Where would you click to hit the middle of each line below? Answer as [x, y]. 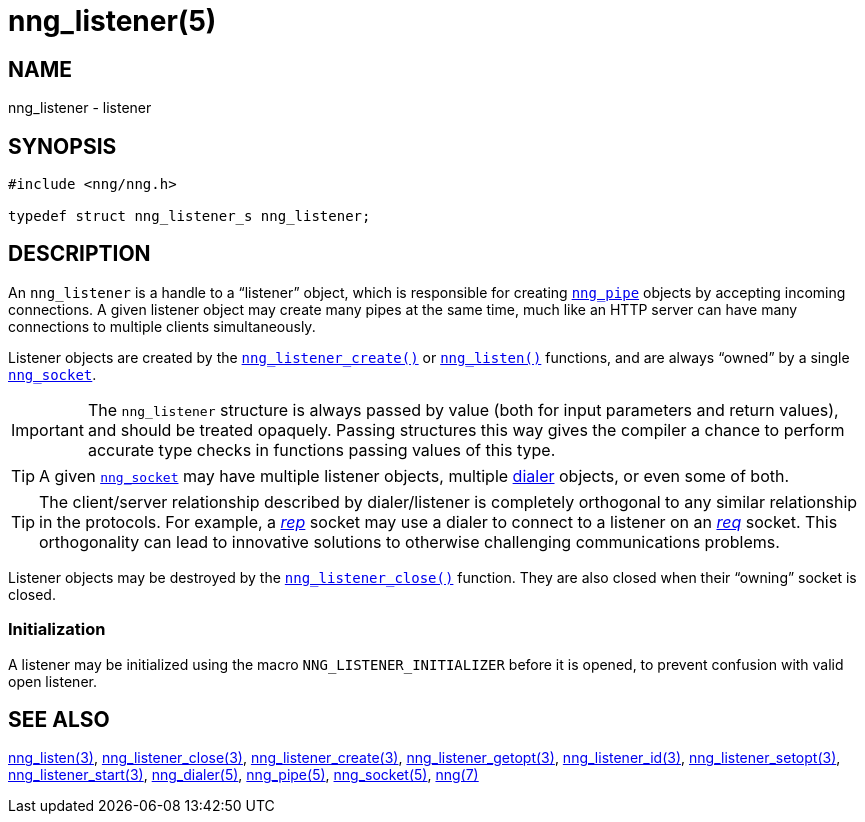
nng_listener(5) [112, 21]
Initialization [57, 629]
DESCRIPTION [79, 254]
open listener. [52, 681]
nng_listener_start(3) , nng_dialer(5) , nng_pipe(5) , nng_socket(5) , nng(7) [243, 775]
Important [47, 429]
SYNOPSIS [62, 146]
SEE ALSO [59, 720]
